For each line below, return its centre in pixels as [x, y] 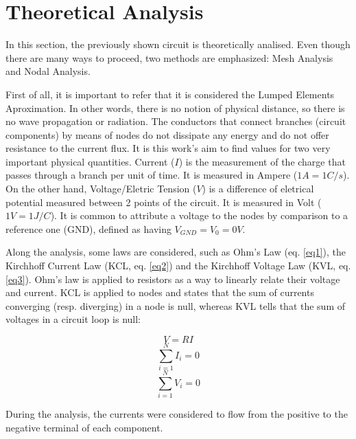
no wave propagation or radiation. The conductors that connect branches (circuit [176, 121]
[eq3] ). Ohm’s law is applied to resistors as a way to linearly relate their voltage [173, 279]
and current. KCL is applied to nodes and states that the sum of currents [160, 292]
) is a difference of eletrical [258, 189]
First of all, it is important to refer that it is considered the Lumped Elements [170, 94]
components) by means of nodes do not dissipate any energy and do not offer [167, 134]
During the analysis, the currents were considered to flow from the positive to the [177, 414]
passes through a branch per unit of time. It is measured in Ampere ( [152, 175]
